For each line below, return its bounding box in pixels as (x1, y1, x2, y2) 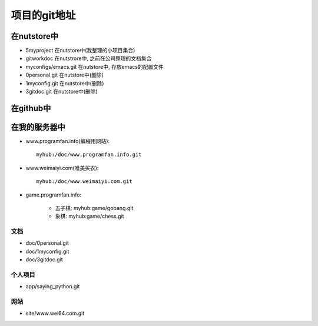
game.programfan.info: (25, 191, 82, 198)
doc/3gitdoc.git (25, 256, 63, 263)
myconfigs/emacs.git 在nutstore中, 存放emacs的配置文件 (25, 63, 164, 70)
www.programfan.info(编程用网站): (25, 137, 110, 144)
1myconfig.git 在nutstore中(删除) (25, 79, 104, 87)
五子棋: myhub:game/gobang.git (55, 204, 134, 211)
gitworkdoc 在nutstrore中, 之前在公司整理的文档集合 (25, 55, 152, 62)
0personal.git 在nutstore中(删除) (25, 71, 104, 79)
